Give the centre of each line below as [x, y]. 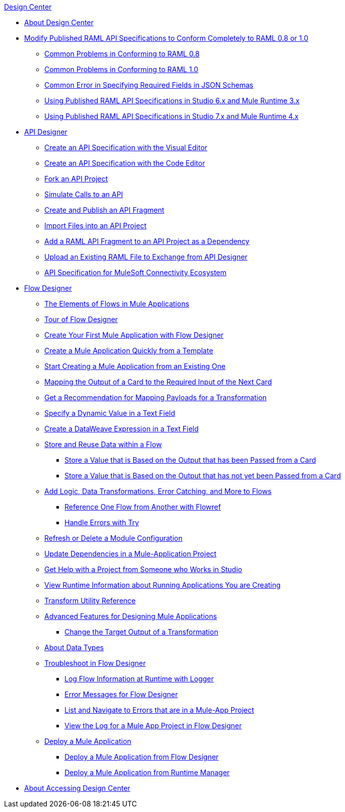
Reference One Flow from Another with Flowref [143, 507]
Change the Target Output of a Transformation [142, 632]
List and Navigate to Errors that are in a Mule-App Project [159, 710]
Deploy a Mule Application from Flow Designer [142, 757]
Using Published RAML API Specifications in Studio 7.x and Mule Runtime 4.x [171, 116]
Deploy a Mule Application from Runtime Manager [147, 772]
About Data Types [74, 647]
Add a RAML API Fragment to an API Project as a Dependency [147, 241]
